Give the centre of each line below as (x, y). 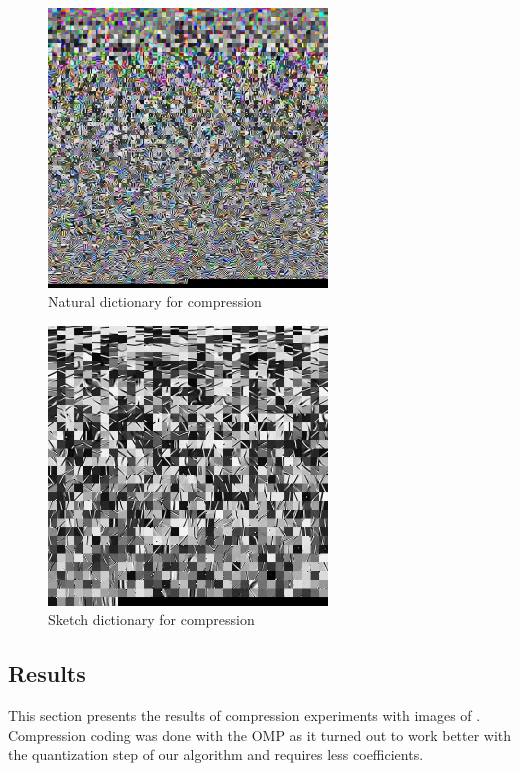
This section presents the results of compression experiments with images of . (244, 715)
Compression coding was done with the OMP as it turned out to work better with (260, 734)
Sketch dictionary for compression (151, 619)
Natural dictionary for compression (155, 301)
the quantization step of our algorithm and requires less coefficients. (216, 754)
